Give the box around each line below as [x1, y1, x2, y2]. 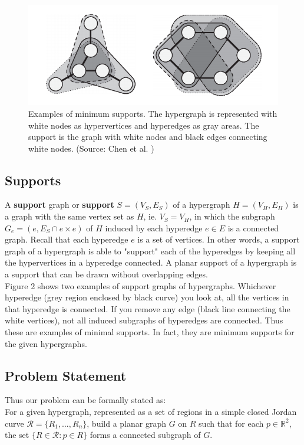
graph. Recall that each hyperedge [5, 233, 128, 246]
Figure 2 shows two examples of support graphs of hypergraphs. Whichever [5, 279, 276, 292]
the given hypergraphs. [5, 337, 87, 349]
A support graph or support [5, 198, 114, 211]
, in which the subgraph [189, 210, 275, 222]
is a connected [227, 221, 279, 234]
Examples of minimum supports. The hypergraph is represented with [28, 107, 277, 119]
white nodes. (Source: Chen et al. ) [28, 142, 154, 154]
